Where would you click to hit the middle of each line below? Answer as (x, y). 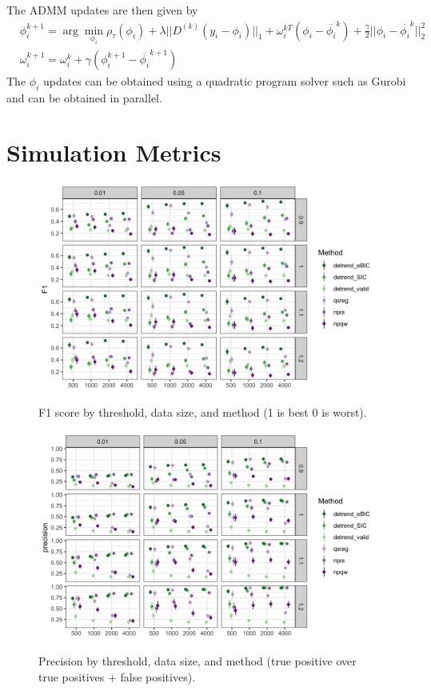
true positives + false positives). (117, 676)
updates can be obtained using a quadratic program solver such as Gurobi (224, 80)
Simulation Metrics (114, 152)
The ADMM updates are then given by (102, 10)
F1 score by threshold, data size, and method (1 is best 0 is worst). (203, 412)
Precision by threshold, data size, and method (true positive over (198, 661)
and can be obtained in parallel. (84, 97)
